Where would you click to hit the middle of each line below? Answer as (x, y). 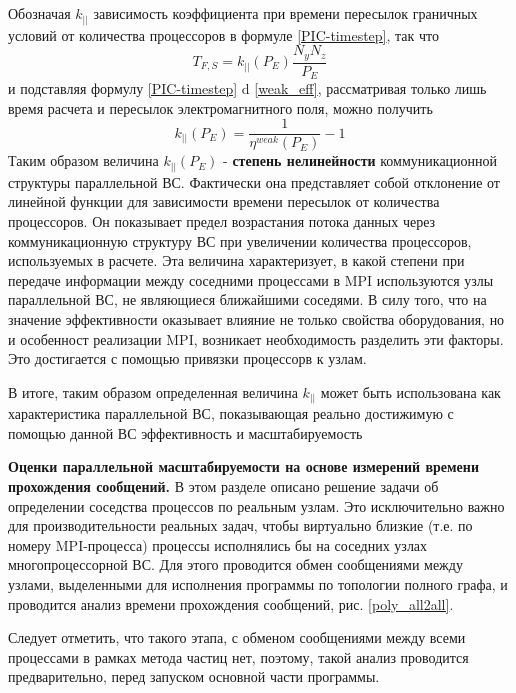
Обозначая (39, 13)
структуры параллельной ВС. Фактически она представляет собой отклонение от (254, 181)
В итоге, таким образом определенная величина (153, 391)
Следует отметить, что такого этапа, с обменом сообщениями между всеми (237, 637)
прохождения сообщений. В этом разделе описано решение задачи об (223, 486)
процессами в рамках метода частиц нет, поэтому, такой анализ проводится (238, 656)
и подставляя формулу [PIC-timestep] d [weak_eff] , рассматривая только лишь (247, 88)
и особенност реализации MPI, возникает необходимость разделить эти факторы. (256, 338)
